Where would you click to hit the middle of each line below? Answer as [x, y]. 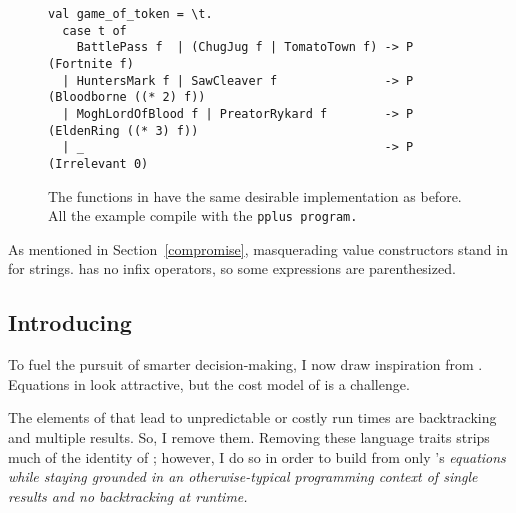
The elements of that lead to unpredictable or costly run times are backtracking [252, 417]
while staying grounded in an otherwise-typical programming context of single [243, 476]
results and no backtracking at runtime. [128, 495]
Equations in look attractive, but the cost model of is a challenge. [209, 383]
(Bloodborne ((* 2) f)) [127, 97]
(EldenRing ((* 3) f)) [123, 130]
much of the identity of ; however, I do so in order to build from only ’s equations [257, 456]
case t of [94, 30]
